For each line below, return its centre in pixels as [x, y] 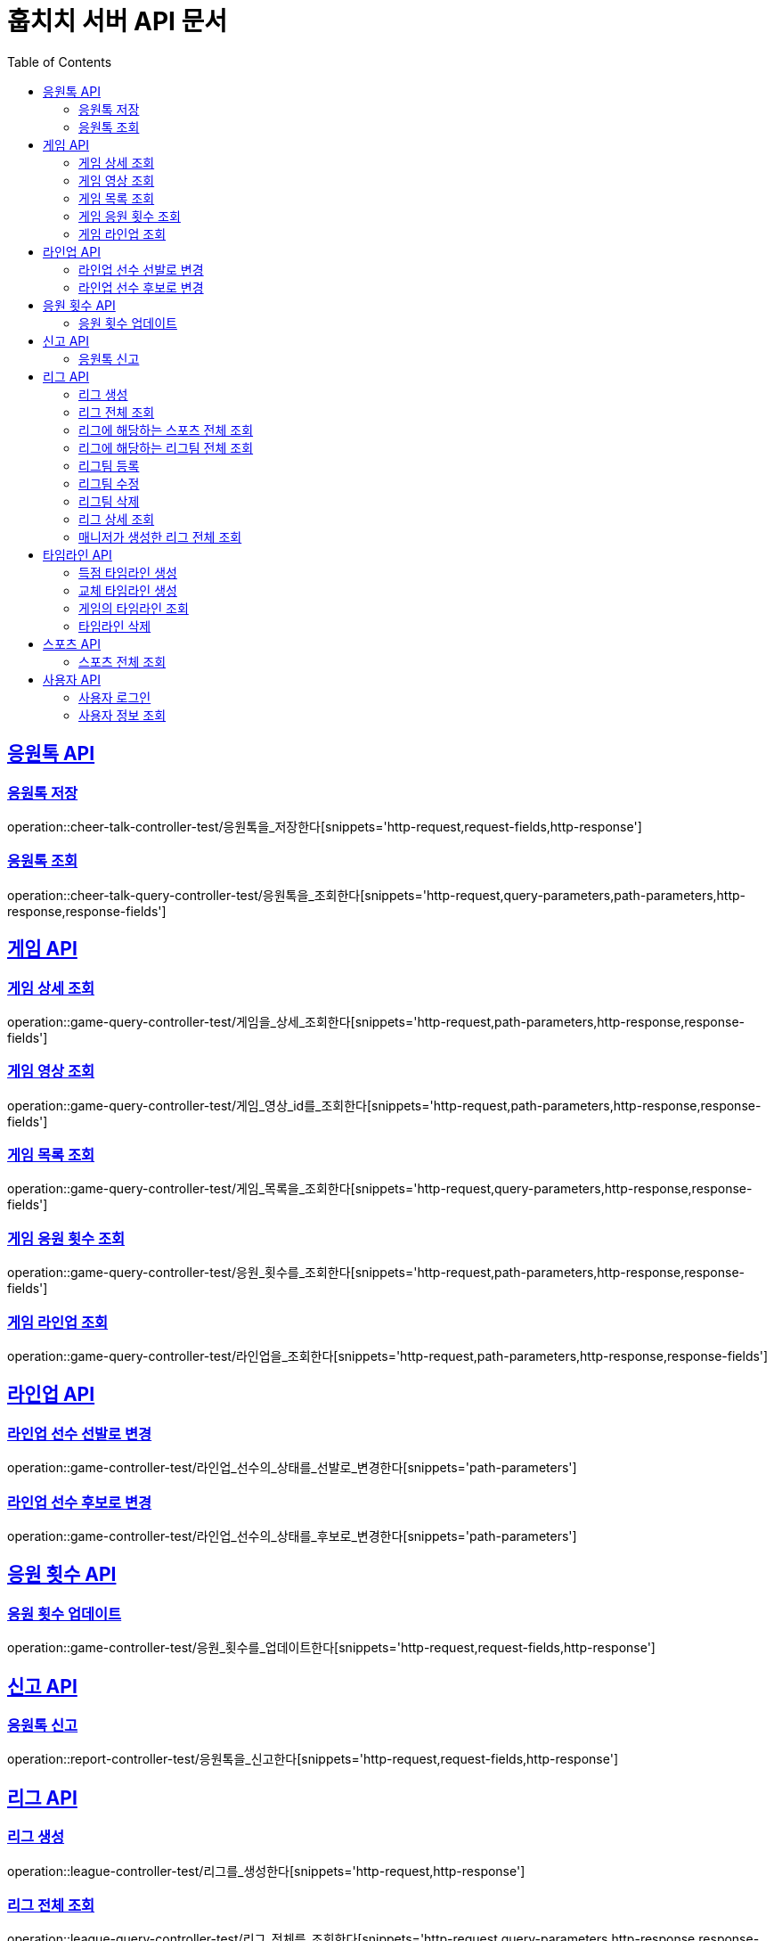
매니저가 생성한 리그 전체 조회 [160, 536]
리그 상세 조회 [117, 519]
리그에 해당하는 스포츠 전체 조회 [166, 430]
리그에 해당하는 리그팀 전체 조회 [166, 447]
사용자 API [72, 679]
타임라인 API [77, 554]
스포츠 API [72, 643]
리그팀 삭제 [109, 501]
